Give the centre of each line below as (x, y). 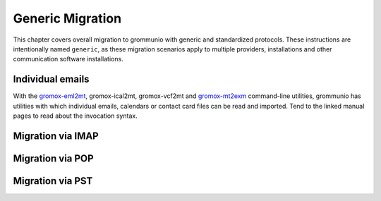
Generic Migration (67, 18)
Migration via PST (53, 181)
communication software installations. (68, 59)
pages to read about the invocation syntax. (75, 116)
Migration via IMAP (56, 136)
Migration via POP (54, 158)
